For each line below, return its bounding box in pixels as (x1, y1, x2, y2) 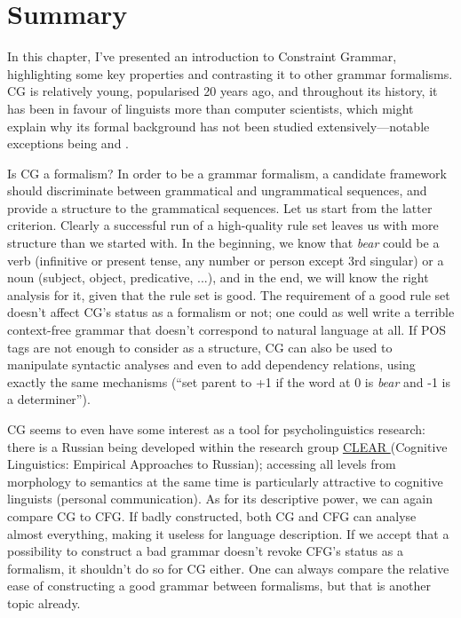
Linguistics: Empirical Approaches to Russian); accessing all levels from (7, 455, 396, 473)
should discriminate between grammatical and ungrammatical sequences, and (7, 181, 427, 200)
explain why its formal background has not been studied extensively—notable (7, 116, 430, 135)
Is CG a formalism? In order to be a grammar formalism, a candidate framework (7, 163, 447, 182)
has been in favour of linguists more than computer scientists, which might (7, 99, 414, 117)
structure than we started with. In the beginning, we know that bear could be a (7, 234, 440, 252)
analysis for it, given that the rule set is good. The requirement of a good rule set (7, 285, 450, 304)
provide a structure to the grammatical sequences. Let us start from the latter (7, 198, 433, 217)
